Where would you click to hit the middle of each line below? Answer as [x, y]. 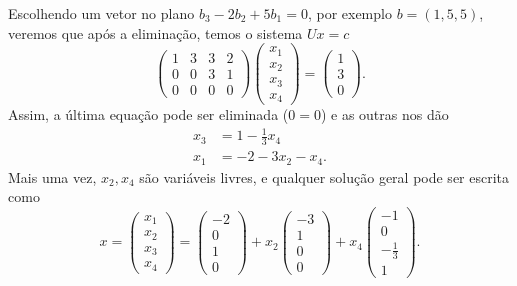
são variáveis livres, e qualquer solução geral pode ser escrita [324, 176]
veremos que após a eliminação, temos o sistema [155, 32]
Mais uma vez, [52, 176]
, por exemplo [349, 13]
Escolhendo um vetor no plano [101, 13]
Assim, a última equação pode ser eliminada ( [148, 114]
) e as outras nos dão [384, 114]
